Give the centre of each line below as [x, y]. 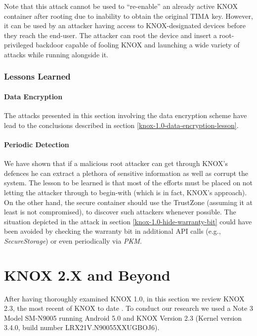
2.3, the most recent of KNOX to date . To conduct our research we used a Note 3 [128, 308]
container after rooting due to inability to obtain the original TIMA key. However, [128, 16]
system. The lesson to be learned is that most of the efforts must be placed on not [128, 183]
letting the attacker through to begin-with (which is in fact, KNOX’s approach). [126, 192]
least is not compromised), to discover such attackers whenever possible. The [120, 212]
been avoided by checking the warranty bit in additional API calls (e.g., [112, 231]
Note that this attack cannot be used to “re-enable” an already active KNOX [121, 6]
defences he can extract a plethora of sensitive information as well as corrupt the [126, 173]
